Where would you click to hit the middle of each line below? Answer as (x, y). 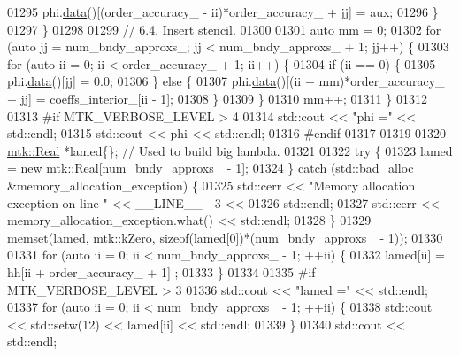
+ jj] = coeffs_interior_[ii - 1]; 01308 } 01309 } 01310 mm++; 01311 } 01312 (217, 98)
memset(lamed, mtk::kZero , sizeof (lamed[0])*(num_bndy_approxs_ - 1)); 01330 (225, 237)
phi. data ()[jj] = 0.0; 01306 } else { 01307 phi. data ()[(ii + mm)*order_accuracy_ (226, 81)
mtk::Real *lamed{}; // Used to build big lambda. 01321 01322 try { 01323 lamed (230, 150)
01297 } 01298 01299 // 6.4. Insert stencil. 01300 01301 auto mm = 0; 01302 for (224, 29)
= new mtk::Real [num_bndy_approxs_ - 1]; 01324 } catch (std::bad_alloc (211, 168)
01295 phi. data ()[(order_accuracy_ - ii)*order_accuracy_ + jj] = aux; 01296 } (223, 12)
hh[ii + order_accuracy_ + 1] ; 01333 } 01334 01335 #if (161, 271)
